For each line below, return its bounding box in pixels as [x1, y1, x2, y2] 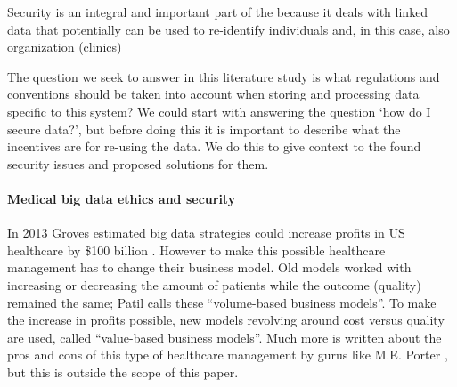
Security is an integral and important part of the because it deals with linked [7, 3, 428, 20]
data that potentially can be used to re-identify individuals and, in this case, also [7, 20, 450, 38]
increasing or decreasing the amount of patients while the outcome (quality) [7, 275, 421, 294]
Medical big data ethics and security [7, 189, 236, 207]
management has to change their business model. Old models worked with [7, 258, 412, 277]
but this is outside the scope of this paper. [7, 362, 239, 381]
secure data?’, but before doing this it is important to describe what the [7, 119, 401, 138]
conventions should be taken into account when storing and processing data [7, 85, 420, 103]
